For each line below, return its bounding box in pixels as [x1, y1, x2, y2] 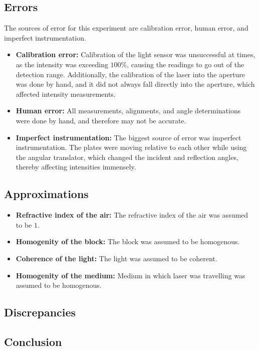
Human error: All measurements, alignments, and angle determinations [16, 105, 241, 116]
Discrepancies [4, 304, 76, 320]
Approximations [4, 186, 89, 202]
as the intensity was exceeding [16, 59, 108, 69]
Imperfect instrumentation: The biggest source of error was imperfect [16, 132, 241, 142]
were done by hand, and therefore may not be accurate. [16, 115, 186, 125]
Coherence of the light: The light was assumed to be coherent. [16, 253, 217, 263]
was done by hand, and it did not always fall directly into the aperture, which [16, 79, 255, 89]
